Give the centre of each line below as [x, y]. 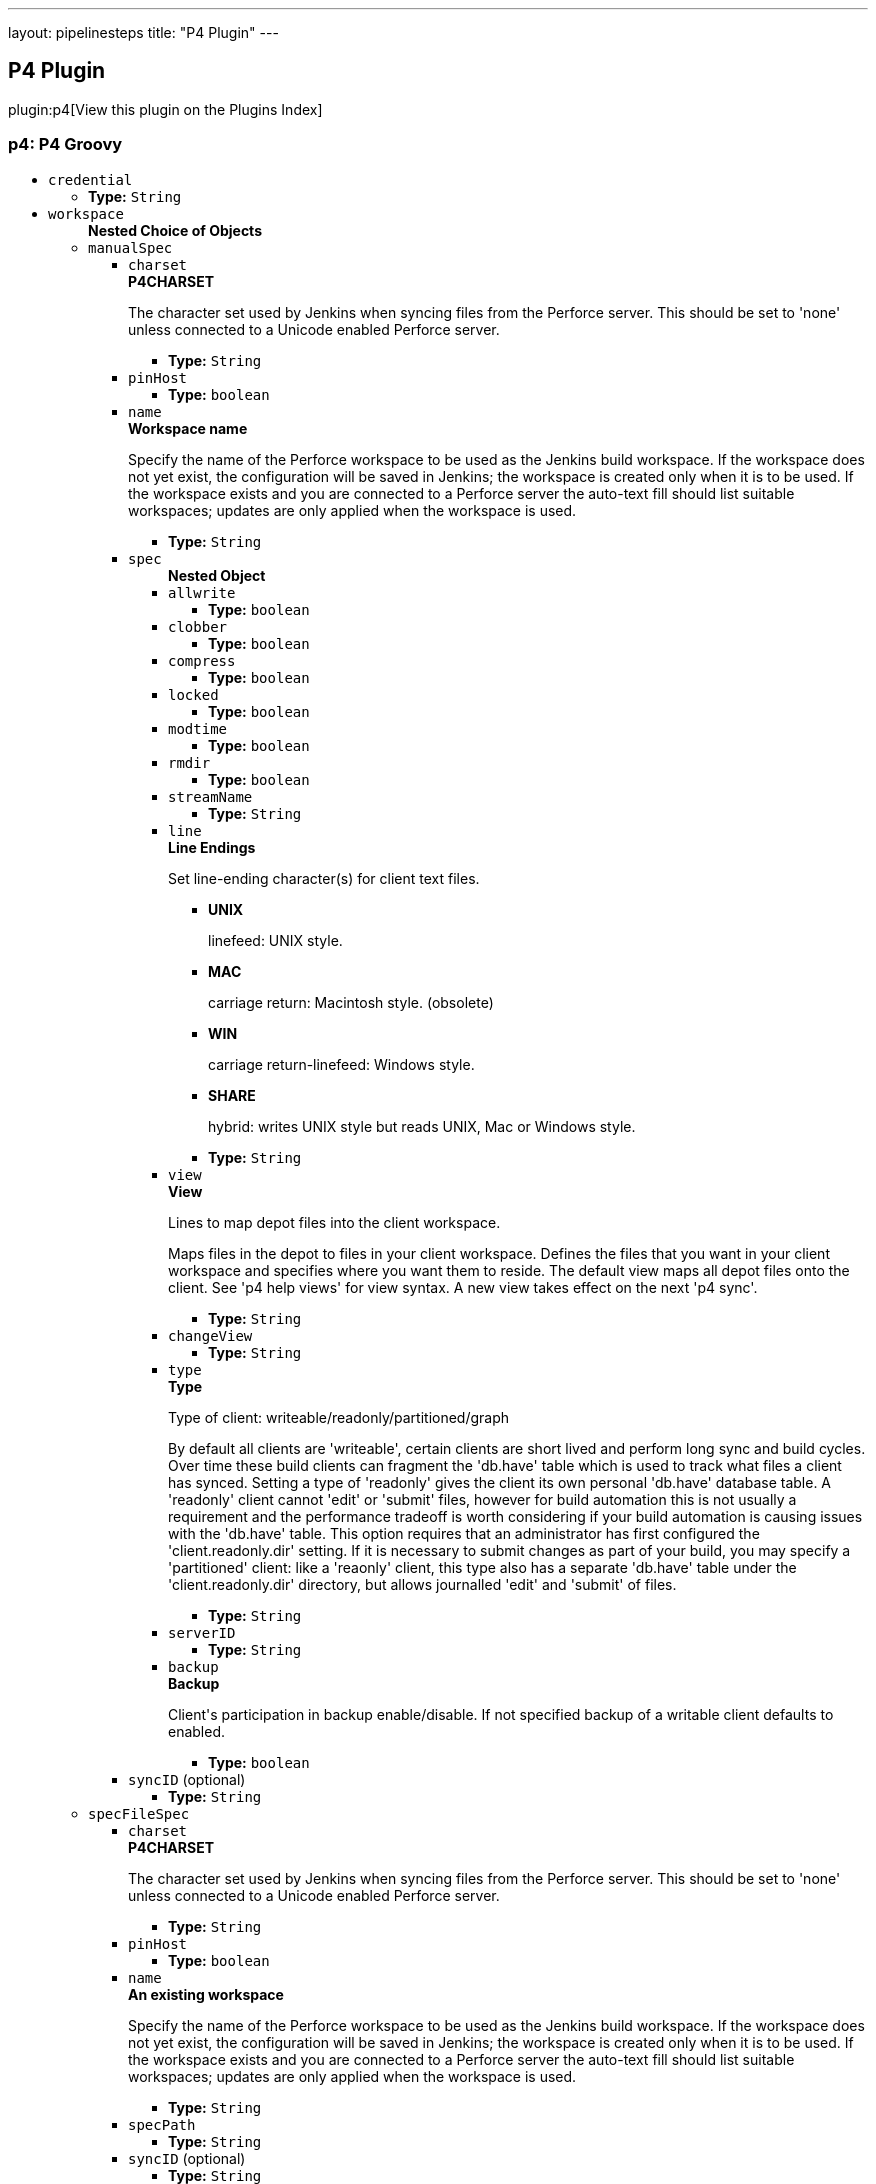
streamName [210, 796]
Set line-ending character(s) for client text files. [324, 878]
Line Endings [212, 847]
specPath [162, 2124]
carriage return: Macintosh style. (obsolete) [351, 1002]
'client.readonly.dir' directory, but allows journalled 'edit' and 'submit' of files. [422, 1584]
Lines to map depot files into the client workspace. [334, 1222]
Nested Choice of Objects [175, 230]
